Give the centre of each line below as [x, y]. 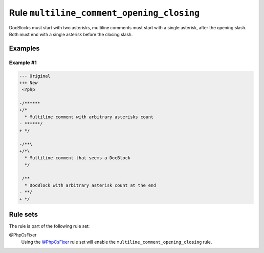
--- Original [35, 76]
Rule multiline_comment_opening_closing [104, 13]
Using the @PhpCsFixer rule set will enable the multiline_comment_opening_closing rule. [117, 242]
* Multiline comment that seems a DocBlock [77, 158]
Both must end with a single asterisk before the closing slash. [71, 34]
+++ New [28, 83]
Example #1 [23, 63]
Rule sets [23, 214]
